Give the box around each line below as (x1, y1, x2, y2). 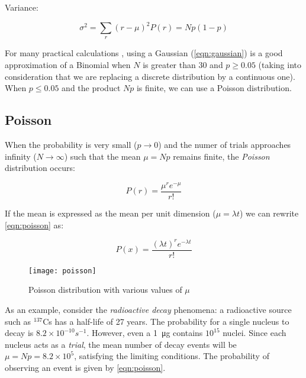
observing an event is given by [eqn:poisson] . (5, 361, 166, 373)
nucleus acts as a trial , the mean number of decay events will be (5, 338, 237, 350)
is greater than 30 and (143, 59, 223, 71)
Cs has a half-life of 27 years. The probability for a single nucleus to (43, 315, 289, 327)
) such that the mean (64, 150, 141, 162)
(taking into (258, 59, 301, 71)
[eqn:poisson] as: (5, 218, 64, 231)
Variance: (5, 1, 38, 13)
